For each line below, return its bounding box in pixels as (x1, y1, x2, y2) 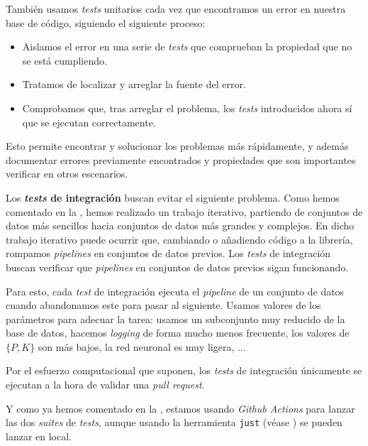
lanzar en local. (6, 428, 72, 443)
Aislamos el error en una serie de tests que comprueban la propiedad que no (22, 39, 352, 54)
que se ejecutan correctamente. (22, 114, 156, 129)
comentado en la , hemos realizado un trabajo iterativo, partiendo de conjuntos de (6, 204, 363, 219)
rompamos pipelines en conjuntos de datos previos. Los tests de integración (6, 246, 331, 261)
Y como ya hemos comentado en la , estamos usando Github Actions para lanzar (6, 401, 355, 415)
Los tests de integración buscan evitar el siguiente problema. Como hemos (6, 190, 340, 205)
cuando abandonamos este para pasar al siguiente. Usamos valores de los (6, 298, 321, 312)
